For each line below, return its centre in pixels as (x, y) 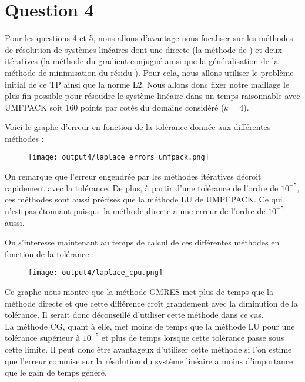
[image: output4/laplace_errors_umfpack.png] (119, 157)
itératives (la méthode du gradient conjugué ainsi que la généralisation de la (142, 61)
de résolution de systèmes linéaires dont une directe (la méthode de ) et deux (143, 49)
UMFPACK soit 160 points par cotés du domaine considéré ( (115, 107)
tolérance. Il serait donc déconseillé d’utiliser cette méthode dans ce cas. (134, 315)
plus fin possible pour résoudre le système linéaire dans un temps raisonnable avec (152, 96)
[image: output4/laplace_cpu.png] (96, 273)
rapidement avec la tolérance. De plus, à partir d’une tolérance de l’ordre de (142, 187)
